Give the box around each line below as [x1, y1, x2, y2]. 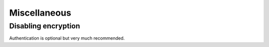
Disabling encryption [9, 22, 80, 30]
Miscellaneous [9, 7, 72, 18]
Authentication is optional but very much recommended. [9, 35, 125, 41]
